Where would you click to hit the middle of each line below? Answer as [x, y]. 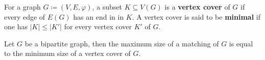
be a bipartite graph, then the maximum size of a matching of [122, 43]
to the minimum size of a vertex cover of [67, 53]
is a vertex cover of [197, 7]
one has [16, 26]
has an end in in [99, 16]
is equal [241, 43]
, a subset [107, 7]
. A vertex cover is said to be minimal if [196, 16]
